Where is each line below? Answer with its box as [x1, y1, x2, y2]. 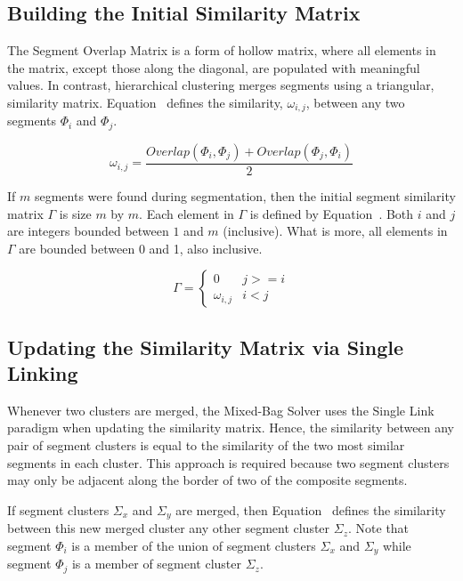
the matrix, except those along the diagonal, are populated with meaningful [7, 58, 420, 77]
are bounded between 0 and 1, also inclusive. [19, 238, 263, 257]
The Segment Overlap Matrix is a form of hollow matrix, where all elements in [7, 41, 436, 60]
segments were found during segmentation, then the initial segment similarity [34, 186, 456, 205]
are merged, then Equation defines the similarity [175, 500, 446, 519]
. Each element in [139, 204, 234, 222]
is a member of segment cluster [71, 554, 241, 573]
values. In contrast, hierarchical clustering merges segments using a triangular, [7, 76, 435, 94]
